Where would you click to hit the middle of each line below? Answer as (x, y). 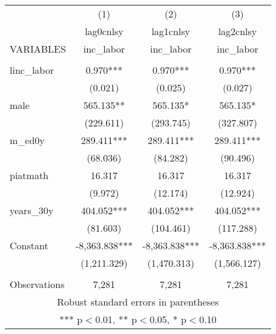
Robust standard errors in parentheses (138, 302)
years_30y (32, 210)
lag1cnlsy (171, 31)
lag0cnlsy (104, 31)
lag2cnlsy (238, 31)
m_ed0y (27, 140)
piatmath (29, 175)
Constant (29, 245)
